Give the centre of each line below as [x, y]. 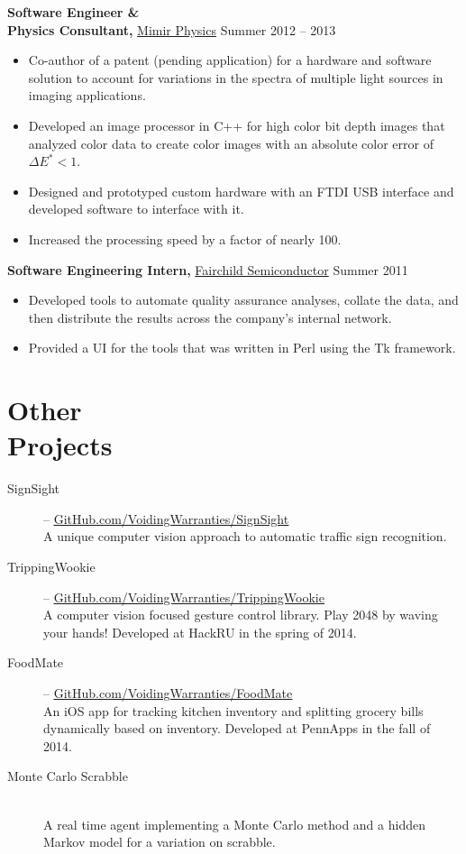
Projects [60, 445]
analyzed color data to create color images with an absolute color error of [231, 143]
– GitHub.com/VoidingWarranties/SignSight [166, 518]
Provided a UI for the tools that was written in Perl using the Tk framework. [242, 348]
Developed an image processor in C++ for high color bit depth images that [237, 125]
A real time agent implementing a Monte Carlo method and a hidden [234, 824]
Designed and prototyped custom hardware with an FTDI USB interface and [241, 191]
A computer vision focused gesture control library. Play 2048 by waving [241, 615]
